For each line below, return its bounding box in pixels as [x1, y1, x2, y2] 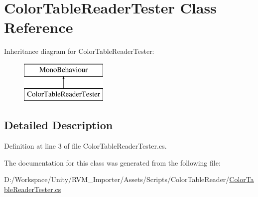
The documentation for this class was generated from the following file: [4, 157, 221, 168]
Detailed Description [4, 117, 113, 133]
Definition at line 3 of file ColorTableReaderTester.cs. [4, 141, 167, 151]
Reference [4, 17, 73, 37]
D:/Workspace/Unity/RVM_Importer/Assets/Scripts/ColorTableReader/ [4, 174, 230, 185]
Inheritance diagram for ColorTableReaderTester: [4, 46, 154, 56]
